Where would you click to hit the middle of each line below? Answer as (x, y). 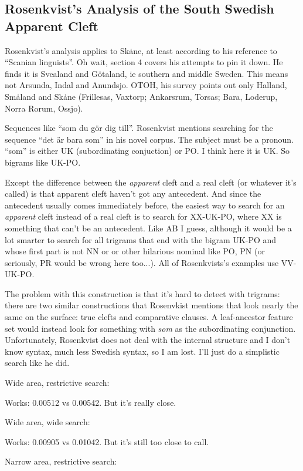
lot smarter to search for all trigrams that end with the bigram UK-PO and (141, 239)
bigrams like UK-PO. (43, 162)
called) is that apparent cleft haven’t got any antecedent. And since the (133, 194)
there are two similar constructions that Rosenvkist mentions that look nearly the (151, 305)
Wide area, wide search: (47, 422)
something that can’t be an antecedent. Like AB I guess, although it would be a (148, 228)
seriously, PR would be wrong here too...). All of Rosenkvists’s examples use (142, 262)
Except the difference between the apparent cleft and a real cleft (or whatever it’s (151, 182)
